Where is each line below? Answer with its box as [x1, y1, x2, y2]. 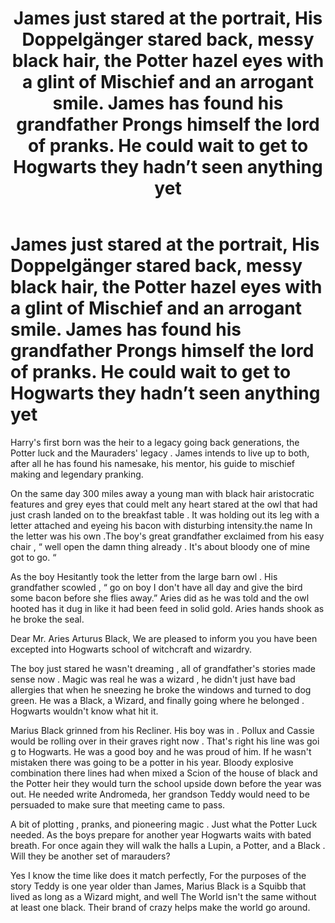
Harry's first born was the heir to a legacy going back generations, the [10, 436, 300, 448]
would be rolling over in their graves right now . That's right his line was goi [10, 735, 320, 747]
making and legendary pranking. [10, 468, 144, 480]
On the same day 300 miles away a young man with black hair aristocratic [10, 487, 315, 499]
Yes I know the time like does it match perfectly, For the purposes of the [10, 869, 307, 881]
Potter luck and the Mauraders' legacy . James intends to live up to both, [10, 447, 310, 459]
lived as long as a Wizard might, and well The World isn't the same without [10, 890, 317, 902]
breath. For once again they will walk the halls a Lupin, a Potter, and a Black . [10, 839, 326, 851]
